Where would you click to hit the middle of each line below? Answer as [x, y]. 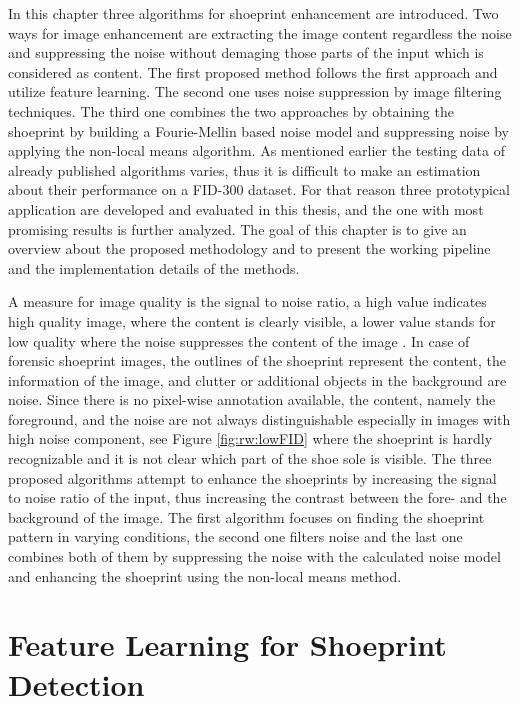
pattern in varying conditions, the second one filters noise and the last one [235, 536]
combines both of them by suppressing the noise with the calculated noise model [254, 556]
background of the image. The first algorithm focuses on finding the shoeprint [246, 516]
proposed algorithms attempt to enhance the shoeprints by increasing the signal [252, 477]
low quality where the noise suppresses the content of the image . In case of [239, 340]
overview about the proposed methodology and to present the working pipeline [249, 248]
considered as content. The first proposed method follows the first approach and [253, 71]
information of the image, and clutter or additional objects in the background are [257, 379]
